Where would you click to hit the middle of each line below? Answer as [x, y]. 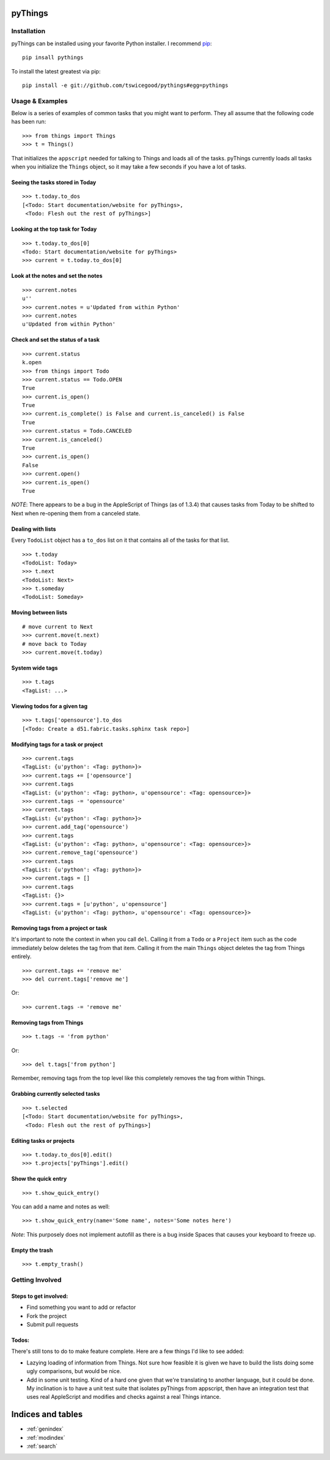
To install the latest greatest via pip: [56, 71]
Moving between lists [39, 613]
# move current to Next [58, 627]
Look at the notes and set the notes [57, 276]
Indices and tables [47, 1414]
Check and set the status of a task [56, 340]
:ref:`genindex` [45, 1429]
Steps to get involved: [40, 1296]
